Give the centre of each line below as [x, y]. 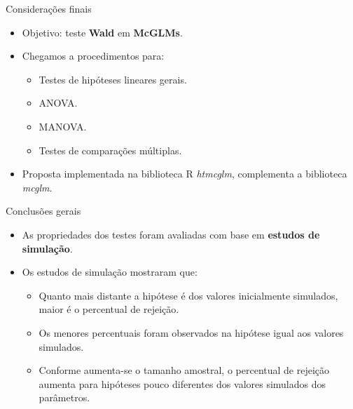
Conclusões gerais [43, 211]
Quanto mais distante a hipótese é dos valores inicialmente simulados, [188, 295]
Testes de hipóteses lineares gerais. [113, 79]
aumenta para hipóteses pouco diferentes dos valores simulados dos [182, 383]
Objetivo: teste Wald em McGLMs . [102, 32]
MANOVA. [63, 126]
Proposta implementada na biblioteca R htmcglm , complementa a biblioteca [185, 174]
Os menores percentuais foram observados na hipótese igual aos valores [191, 332]
